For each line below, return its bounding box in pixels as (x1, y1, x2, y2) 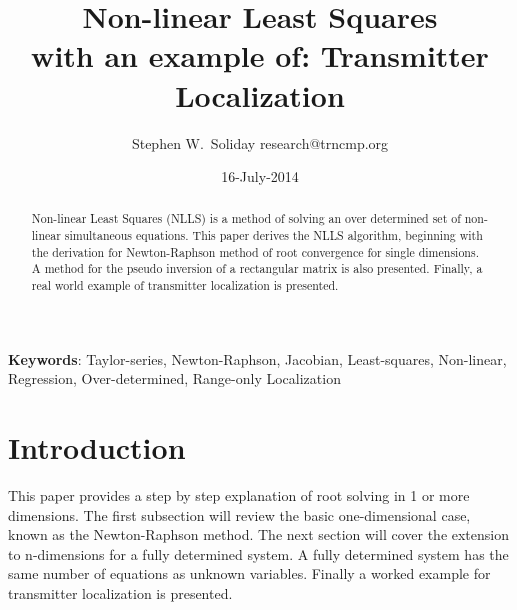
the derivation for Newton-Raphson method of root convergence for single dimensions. (31, 243, 479, 260)
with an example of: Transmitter (31, 35, 489, 76)
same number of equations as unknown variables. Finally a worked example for (8, 563, 491, 584)
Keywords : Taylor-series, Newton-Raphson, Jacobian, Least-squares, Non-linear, (8, 348, 507, 369)
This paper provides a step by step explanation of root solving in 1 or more (8, 485, 470, 506)
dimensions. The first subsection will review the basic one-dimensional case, (8, 504, 471, 525)
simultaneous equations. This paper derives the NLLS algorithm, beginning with (64, 227, 483, 244)
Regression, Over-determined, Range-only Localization (8, 368, 341, 389)
